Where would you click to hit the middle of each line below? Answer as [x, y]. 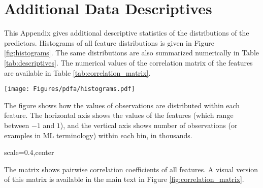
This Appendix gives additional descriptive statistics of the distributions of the [127, 33]
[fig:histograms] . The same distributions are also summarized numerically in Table [132, 53]
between [17, 125]
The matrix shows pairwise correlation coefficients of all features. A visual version [131, 169]
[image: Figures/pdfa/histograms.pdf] [70, 89]
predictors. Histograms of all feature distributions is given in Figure [109, 42]
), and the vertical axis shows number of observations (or [149, 125]
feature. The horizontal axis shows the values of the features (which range [119, 115]
